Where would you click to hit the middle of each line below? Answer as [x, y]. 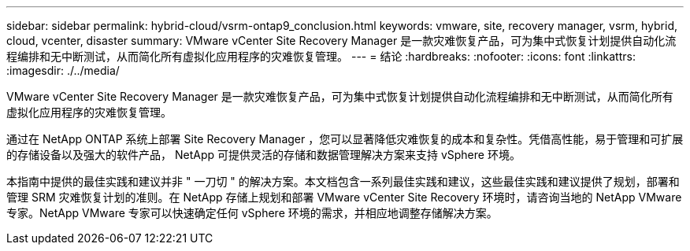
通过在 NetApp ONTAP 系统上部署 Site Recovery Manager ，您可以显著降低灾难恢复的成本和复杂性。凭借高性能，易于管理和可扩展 [345, 139]
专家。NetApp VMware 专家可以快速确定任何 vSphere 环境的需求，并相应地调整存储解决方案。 [252, 213]
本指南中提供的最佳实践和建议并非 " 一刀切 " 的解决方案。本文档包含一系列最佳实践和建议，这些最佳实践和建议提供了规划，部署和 [343, 181]
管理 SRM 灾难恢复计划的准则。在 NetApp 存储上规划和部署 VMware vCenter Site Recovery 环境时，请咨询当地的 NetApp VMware [344, 197]
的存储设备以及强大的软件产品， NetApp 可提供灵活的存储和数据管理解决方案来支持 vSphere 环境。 [263, 155]
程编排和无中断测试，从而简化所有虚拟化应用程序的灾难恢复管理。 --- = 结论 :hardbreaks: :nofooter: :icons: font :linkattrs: [321, 56]
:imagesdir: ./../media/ [63, 70]
